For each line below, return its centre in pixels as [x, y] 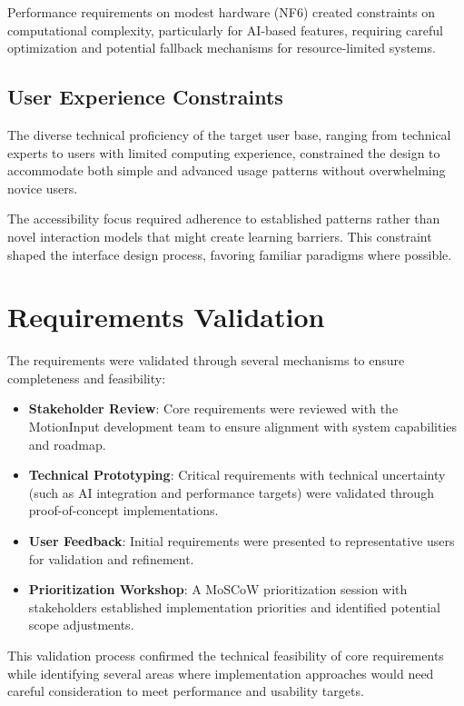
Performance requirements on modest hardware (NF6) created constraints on [222, 12]
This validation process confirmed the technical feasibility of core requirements [226, 655]
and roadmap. [67, 444]
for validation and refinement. [111, 558]
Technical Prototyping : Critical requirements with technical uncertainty [237, 475]
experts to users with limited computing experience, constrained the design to [224, 152]
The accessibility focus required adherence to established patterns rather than [224, 219]
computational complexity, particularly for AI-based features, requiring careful [225, 30]
